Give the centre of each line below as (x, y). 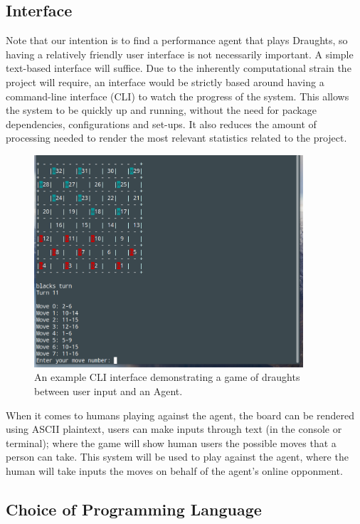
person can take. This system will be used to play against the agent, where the (177, 457)
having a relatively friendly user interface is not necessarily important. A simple (180, 54)
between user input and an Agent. (108, 391)
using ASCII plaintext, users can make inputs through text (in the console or (174, 429)
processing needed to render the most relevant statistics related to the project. (176, 138)
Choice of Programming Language (134, 509)
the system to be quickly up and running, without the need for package (161, 110)
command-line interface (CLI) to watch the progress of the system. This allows (178, 96)
